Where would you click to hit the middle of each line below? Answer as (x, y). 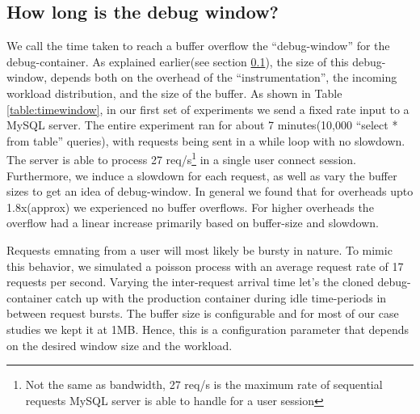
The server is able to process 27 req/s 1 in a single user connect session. (181, 158)
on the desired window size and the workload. (120, 345)
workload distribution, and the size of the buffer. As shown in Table (174, 93)
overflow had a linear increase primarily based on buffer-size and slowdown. (193, 223)
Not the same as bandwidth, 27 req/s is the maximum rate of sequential (204, 384)
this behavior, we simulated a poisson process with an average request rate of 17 (205, 266)
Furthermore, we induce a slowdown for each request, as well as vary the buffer (202, 175)
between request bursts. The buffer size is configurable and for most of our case (203, 313)
